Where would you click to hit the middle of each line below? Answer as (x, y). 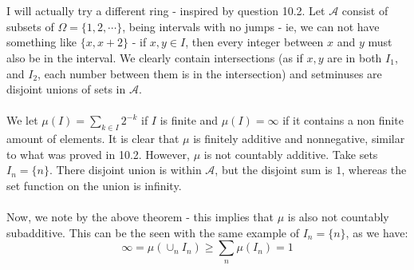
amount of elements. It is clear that (93, 139)
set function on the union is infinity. (94, 185)
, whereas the (374, 170)
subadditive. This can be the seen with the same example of (153, 232)
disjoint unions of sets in (66, 89)
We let (22, 120)
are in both (355, 57)
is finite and (189, 120)
